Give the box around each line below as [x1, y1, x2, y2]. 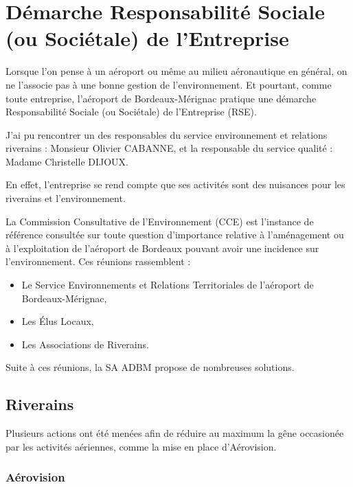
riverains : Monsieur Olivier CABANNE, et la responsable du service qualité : [5, 141, 333, 155]
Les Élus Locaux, [21, 314, 94, 328]
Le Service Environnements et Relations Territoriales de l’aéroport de [21, 278, 314, 292]
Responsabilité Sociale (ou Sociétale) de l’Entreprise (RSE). [5, 104, 257, 119]
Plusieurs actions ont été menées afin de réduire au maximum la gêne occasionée [5, 426, 344, 440]
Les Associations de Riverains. [21, 337, 149, 351]
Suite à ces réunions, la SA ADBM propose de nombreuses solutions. [5, 360, 295, 374]
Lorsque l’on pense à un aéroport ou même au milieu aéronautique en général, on [5, 64, 348, 78]
